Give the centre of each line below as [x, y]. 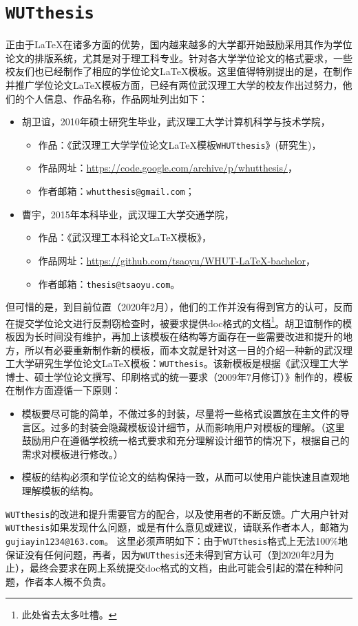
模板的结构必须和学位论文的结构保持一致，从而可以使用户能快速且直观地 [186, 477]
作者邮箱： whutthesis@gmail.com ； [116, 191]
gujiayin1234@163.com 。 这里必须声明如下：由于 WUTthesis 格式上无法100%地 [177, 540]
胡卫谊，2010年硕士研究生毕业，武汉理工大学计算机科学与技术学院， [176, 122]
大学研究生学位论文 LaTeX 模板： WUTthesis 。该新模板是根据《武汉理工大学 [181, 363]
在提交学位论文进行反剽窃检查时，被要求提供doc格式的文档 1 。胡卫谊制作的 [174, 322]
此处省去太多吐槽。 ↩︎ [69, 615]
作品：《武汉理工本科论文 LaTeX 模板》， [125, 237]
